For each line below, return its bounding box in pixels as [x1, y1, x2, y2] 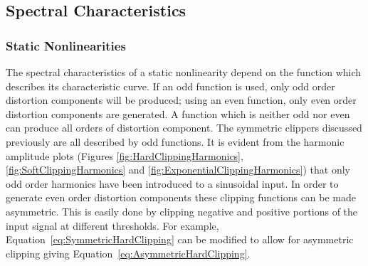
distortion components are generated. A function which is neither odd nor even [6, 106, 350, 121]
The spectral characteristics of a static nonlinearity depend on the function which [6, 65, 362, 79]
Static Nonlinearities [6, 36, 126, 54]
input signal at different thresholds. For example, [6, 218, 219, 233]
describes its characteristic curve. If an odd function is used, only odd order [6, 78, 335, 93]
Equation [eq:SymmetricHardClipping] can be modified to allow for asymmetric [6, 232, 354, 247]
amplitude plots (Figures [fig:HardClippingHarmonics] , [6, 148, 243, 163]
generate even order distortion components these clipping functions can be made [6, 190, 357, 205]
